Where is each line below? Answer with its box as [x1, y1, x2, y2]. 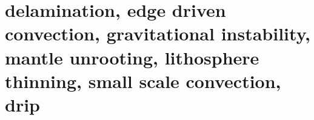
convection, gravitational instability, [5, 21, 310, 46]
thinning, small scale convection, [5, 68, 281, 93]
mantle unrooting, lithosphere [5, 45, 259, 69]
